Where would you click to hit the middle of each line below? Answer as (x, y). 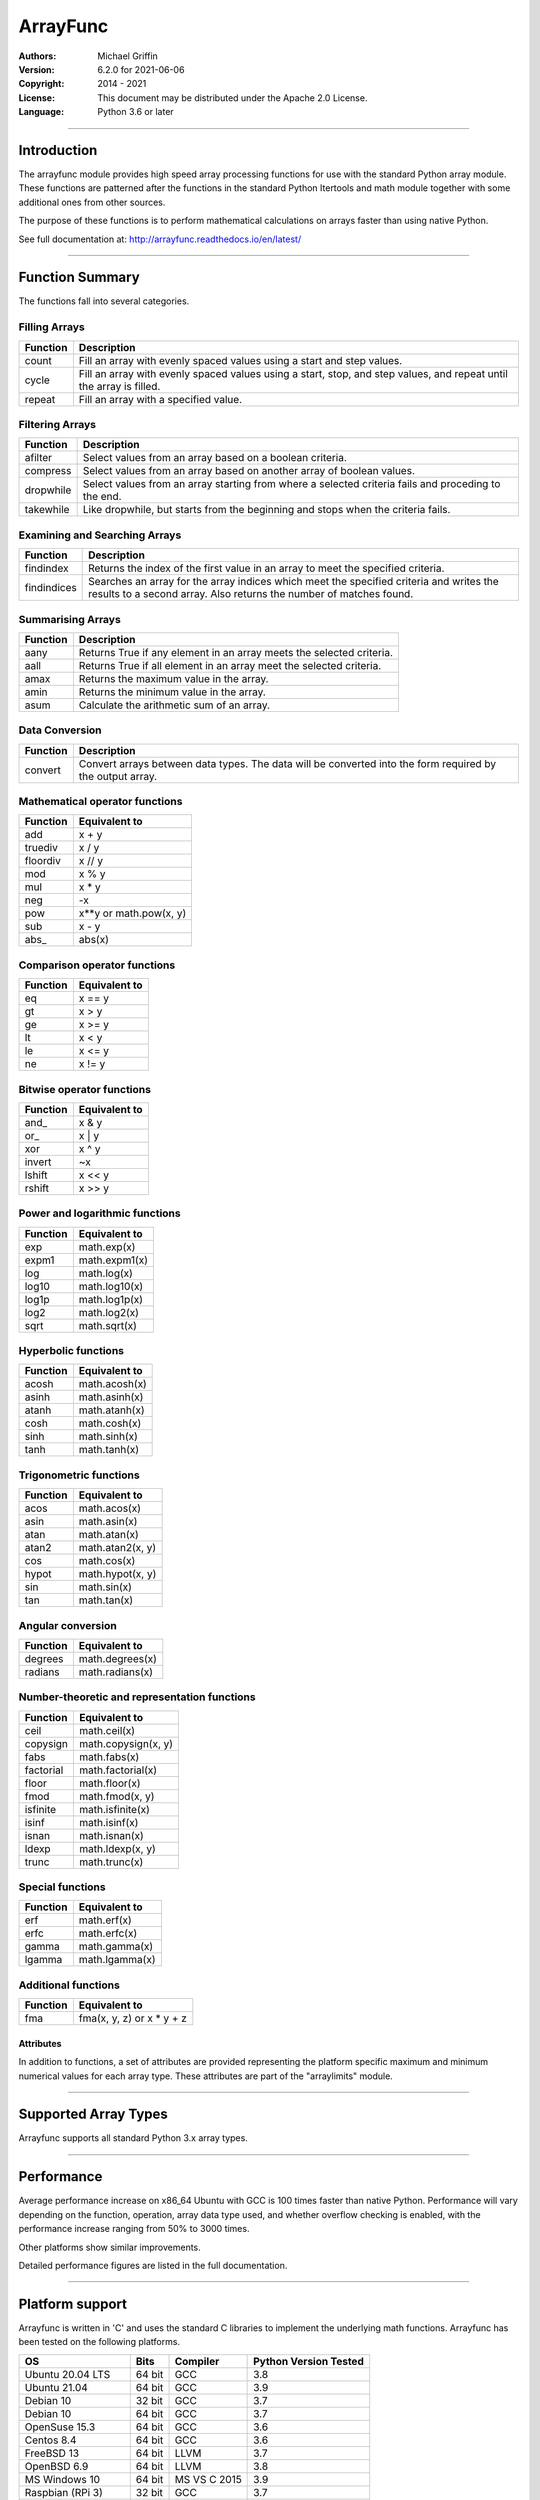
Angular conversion (67, 1625)
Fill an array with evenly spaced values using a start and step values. (240, 360)
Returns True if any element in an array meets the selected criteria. (236, 652)
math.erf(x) (105, 1920)
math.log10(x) (111, 1286)
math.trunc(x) (111, 1862)
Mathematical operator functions (100, 801)
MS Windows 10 (62, 2479)
